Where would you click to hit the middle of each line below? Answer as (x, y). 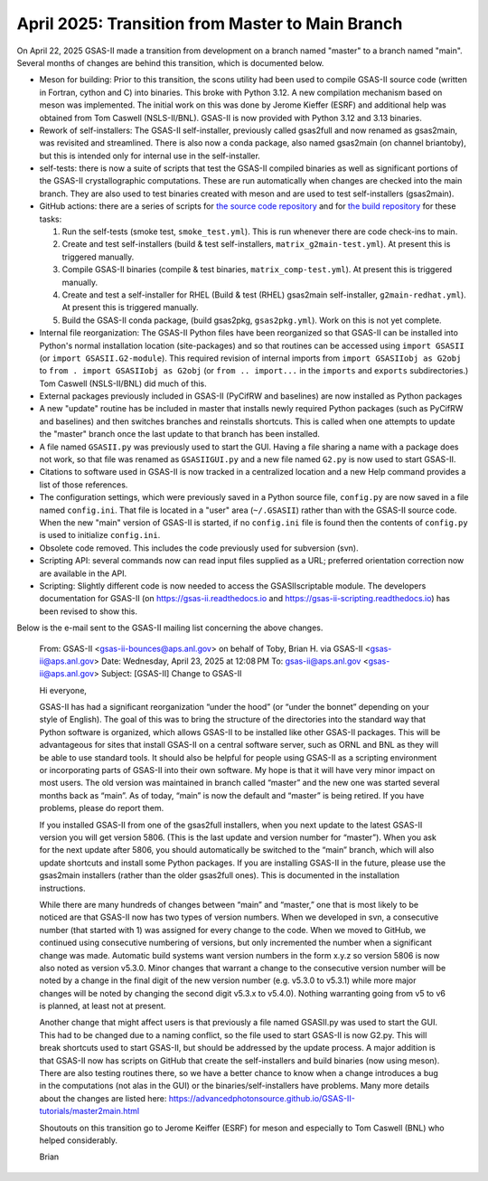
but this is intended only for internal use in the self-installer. (150, 156)
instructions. (62, 888)
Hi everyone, (63, 690)
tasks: (51, 219)
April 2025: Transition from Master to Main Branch (210, 24)
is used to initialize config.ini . (100, 535)
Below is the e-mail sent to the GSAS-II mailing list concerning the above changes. (170, 628)
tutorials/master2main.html (89, 1111)
